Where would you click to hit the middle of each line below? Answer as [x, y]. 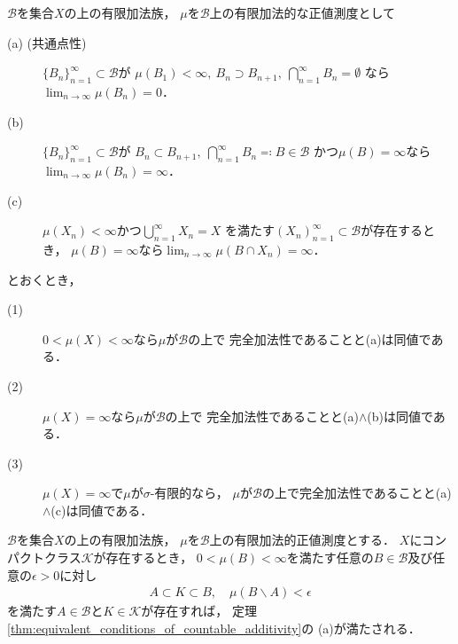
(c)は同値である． [102, 510]
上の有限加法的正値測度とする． [303, 540]
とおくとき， [44, 279]
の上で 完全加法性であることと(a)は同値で [310, 338]
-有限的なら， [189, 493]
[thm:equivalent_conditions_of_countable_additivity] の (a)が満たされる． [214, 628]
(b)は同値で [400, 416]
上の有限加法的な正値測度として [303, 12]
